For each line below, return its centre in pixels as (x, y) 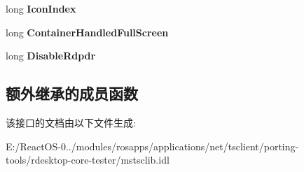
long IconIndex (41, 8)
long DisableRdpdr (51, 56)
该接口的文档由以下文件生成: (71, 122)
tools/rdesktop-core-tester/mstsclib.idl (88, 160)
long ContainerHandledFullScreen (87, 32)
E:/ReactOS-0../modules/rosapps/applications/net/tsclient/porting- (152, 146)
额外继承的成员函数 (72, 93)
